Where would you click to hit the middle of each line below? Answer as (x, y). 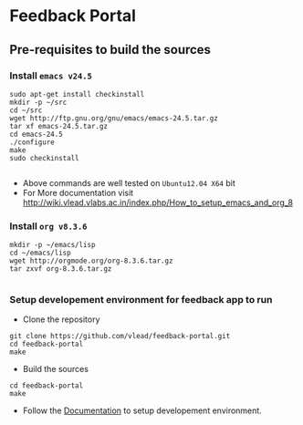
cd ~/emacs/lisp (40, 253)
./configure (32, 142)
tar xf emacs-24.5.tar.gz (58, 126)
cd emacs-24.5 (37, 134)
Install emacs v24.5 (51, 76)
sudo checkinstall (44, 158)
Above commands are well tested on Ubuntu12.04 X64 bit (129, 182)
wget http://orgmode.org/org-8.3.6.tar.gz (91, 261)
